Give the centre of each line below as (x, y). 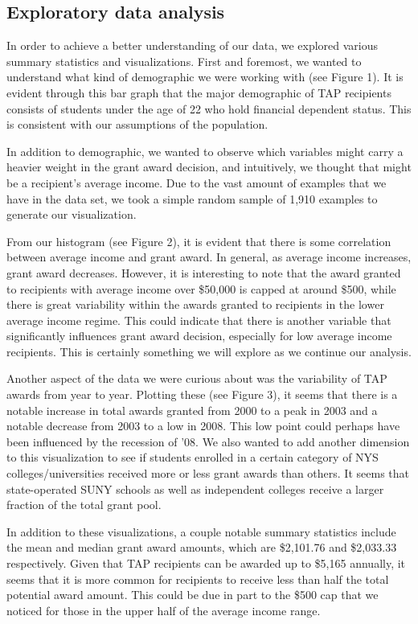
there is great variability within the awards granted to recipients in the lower (195, 304)
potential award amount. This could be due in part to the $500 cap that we (193, 595)
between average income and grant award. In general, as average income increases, (209, 257)
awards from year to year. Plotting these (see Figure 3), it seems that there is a (202, 394)
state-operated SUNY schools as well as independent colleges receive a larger (195, 489)
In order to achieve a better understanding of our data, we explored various (193, 45)
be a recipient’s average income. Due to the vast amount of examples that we (197, 182)
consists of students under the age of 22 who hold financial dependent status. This (209, 108)
